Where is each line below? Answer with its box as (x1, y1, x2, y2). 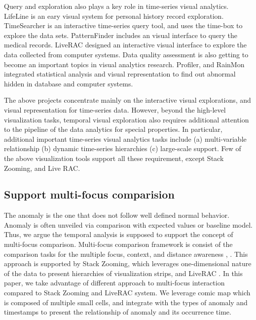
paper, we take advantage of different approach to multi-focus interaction (4, 278, 225, 288)
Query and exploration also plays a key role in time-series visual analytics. (4, 1, 229, 11)
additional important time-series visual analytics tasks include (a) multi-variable (4, 133, 247, 144)
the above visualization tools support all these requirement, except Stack (4, 153, 224, 163)
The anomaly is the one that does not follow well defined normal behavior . (4, 210, 229, 220)
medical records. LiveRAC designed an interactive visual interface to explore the (4, 40, 247, 50)
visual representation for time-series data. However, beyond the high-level (4, 104, 226, 115)
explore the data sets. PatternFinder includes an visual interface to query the (4, 30, 238, 40)
